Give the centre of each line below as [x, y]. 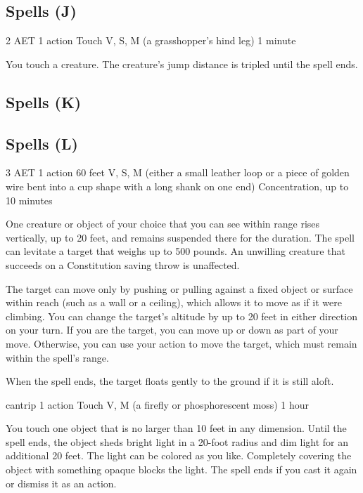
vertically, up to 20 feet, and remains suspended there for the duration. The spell [180, 237]
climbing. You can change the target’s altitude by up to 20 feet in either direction [181, 316]
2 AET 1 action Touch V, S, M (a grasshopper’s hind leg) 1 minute [151, 40]
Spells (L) [42, 143]
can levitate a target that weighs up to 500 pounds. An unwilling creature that [176, 251]
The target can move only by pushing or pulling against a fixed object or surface [179, 288]
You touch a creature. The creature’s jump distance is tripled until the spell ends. [182, 64]
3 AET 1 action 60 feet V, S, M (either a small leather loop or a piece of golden [178, 172]
